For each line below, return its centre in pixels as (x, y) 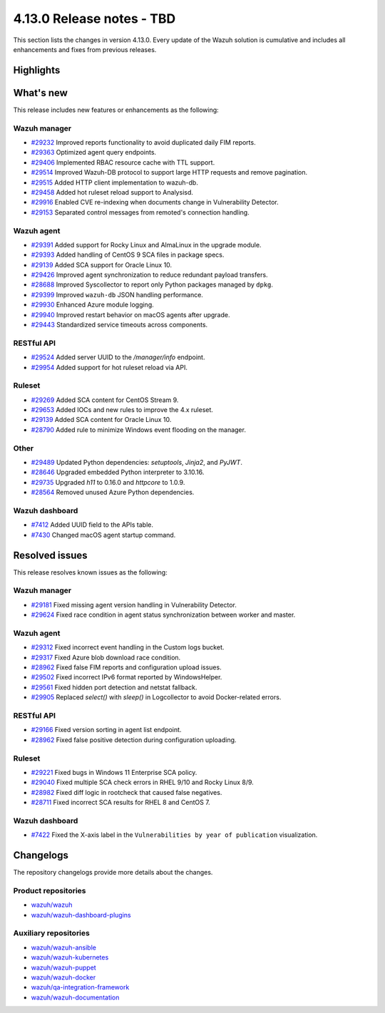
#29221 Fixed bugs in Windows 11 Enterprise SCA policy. (114, 772)
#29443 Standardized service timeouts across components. (119, 325)
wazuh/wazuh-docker (63, 977)
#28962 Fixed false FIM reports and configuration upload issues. (126, 667)
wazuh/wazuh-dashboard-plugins (81, 915)
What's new (40, 93)
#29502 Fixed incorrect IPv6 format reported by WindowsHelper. (127, 677)
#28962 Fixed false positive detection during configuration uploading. (134, 740)
